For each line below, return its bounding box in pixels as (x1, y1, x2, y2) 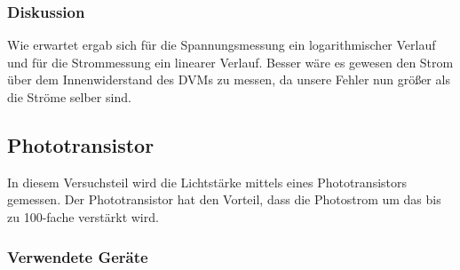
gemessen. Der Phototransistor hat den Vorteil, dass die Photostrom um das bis (7, 190, 441, 209)
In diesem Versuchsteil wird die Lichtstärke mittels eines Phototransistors (7, 172, 408, 191)
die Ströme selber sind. (7, 88, 131, 106)
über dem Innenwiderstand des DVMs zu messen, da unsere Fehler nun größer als (7, 70, 450, 89)
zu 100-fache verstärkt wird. (7, 207, 159, 226)
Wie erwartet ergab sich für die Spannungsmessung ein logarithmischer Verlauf (7, 36, 436, 54)
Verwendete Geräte (7, 245, 148, 267)
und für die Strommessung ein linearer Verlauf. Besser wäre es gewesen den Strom (7, 52, 454, 71)
